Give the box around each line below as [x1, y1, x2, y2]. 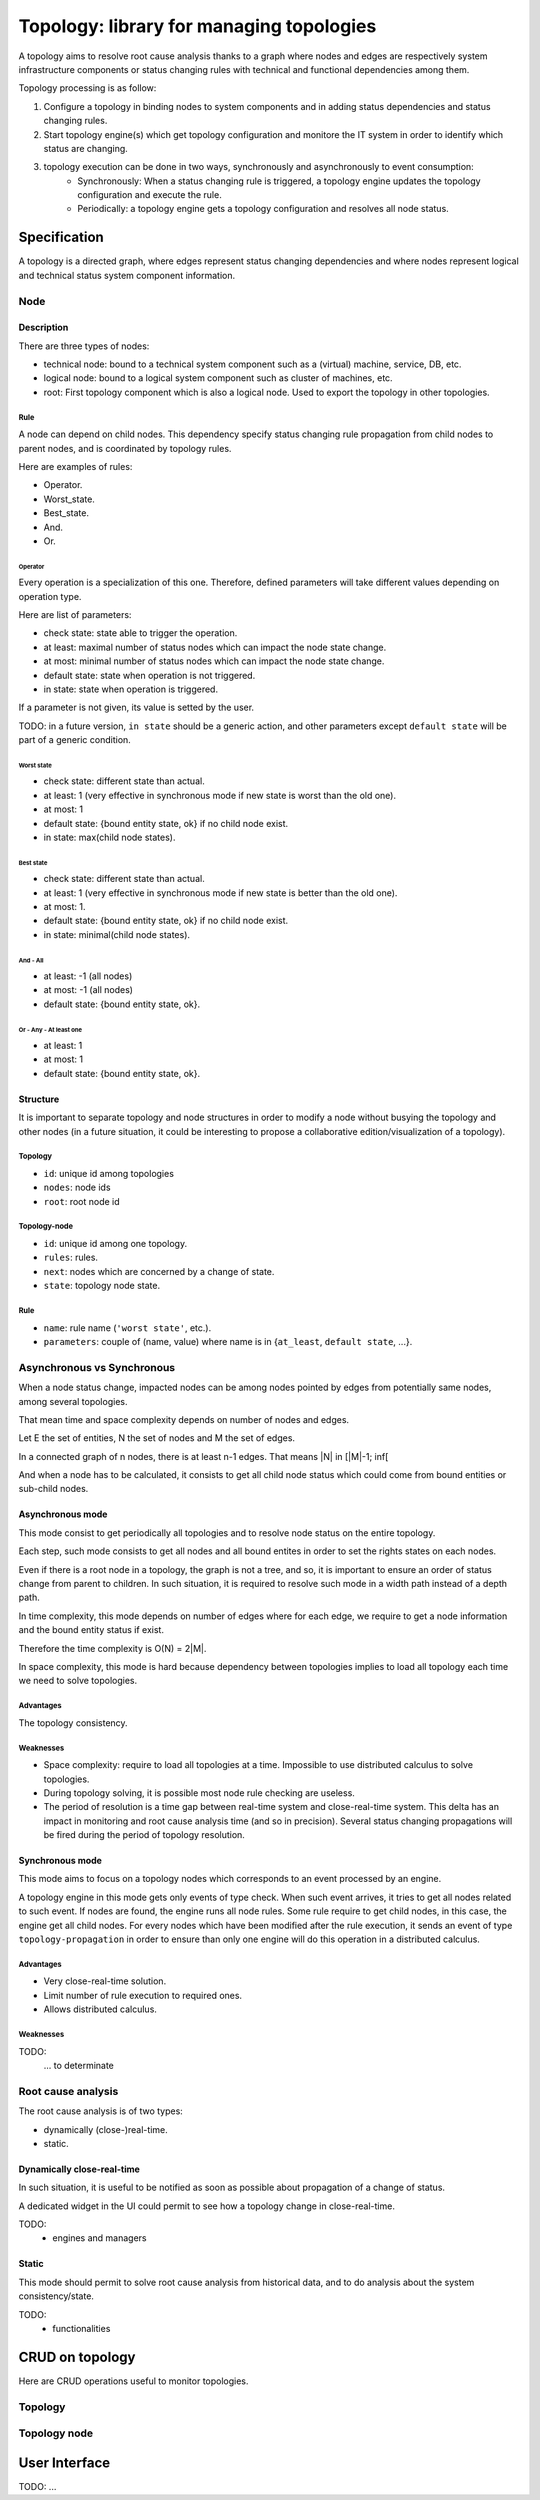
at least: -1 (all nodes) [43, 970, 133, 982]
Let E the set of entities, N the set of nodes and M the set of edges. [18, 1432, 295, 1444]
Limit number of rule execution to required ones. [43, 1989, 243, 2001]
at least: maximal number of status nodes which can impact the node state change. [43, 641, 387, 653]
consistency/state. [18, 2290, 95, 2302]
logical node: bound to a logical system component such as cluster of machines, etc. [43, 372, 394, 384]
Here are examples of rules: [18, 461, 133, 473]
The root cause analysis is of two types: [18, 2105, 184, 2117]
